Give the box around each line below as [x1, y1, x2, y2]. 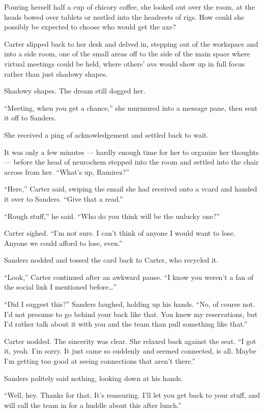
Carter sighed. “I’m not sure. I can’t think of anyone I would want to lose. [4, 228, 236, 238]
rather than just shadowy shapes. [4, 68, 108, 79]
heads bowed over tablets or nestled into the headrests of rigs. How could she [4, 11, 244, 22]
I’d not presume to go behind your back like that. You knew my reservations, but [4, 308, 258, 319]
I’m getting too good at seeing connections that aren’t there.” [4, 356, 195, 366]
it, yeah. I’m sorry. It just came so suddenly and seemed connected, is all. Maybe [4, 345, 256, 356]
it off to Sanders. [4, 112, 56, 123]
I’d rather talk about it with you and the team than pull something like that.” [4, 319, 248, 329]
